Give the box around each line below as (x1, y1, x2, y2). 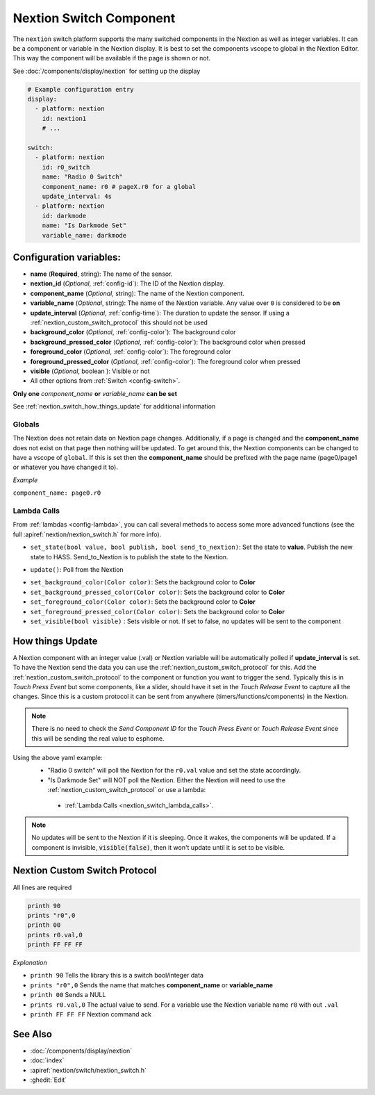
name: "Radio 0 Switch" (42, 173, 123, 181)
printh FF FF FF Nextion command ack (30, 1010, 152, 1019)
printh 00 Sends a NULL (30, 991, 106, 999)
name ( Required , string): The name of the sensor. (30, 270, 173, 278)
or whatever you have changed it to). (12, 463, 118, 472)
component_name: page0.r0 (12, 489, 101, 497)
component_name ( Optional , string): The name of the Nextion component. (30, 289, 244, 297)
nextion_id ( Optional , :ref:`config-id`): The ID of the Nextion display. (30, 279, 225, 288)
